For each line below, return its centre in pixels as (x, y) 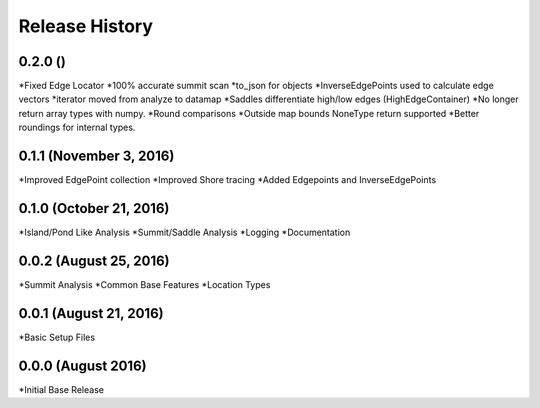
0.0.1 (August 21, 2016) (91, 313)
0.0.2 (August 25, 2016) (94, 260)
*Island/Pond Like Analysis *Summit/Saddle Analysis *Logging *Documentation (184, 232)
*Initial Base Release (61, 389)
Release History (86, 26)
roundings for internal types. (77, 127)
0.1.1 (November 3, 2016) (96, 156)
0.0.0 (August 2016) (82, 365)
